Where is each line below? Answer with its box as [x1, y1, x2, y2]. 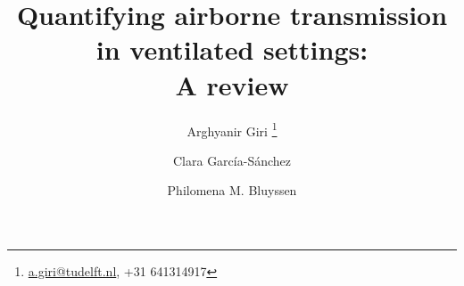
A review [175, 66, 289, 102]
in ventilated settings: [95, 31, 369, 68]
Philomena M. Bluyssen [167, 181, 297, 200]
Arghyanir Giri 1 [186, 118, 278, 140]
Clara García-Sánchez [172, 151, 291, 169]
